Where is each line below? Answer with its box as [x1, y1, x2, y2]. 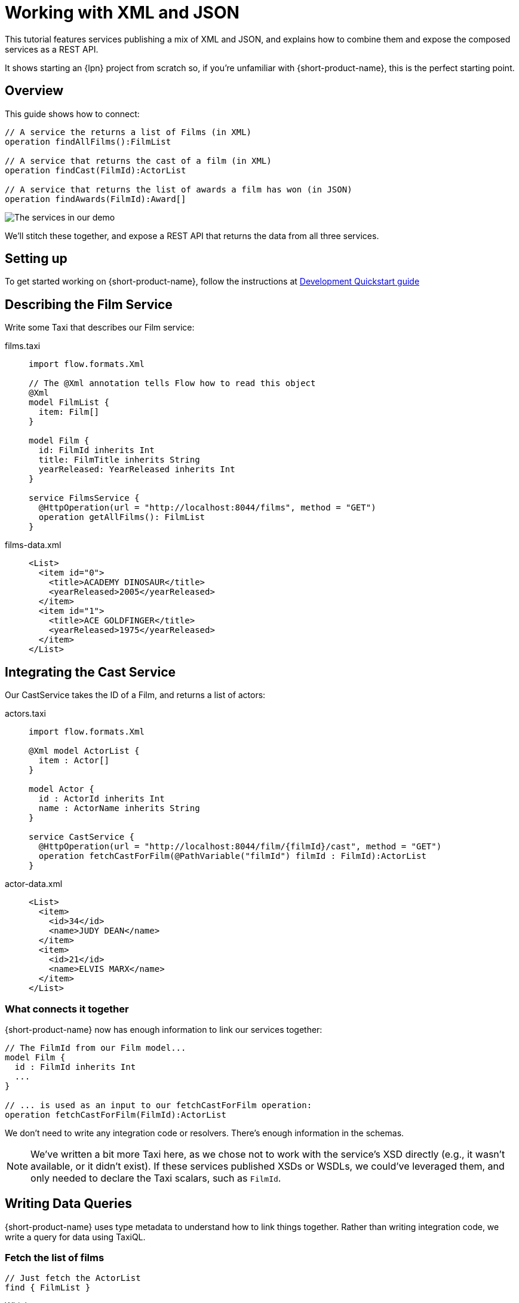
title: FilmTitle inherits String [38, 455, 200, 465]
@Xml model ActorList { [29, 746, 140, 756]
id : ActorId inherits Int [38, 794, 165, 804]
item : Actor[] [38, 756, 109, 766]
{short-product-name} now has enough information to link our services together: [5, 1024, 323, 1035]
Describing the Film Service [5, 296, 173, 312]
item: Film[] [38, 407, 100, 417]
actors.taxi [5, 708, 46, 719]
